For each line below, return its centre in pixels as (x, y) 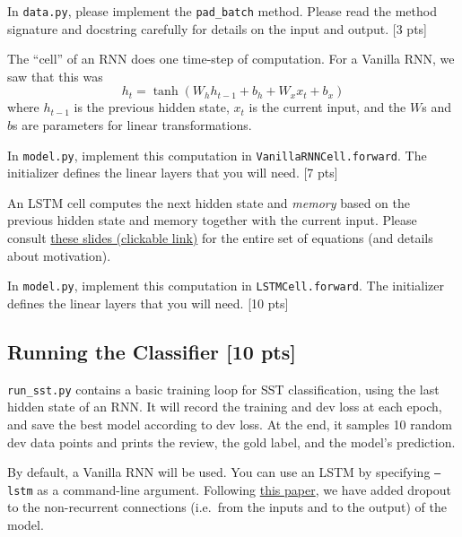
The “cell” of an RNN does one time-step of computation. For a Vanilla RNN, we (231, 59)
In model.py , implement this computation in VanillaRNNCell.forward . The (217, 155)
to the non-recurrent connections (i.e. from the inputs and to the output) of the (227, 507)
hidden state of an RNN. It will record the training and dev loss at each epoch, (225, 407)
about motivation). (59, 255)
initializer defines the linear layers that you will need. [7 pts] (173, 173)
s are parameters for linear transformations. (132, 125)
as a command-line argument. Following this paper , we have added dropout (244, 489)
